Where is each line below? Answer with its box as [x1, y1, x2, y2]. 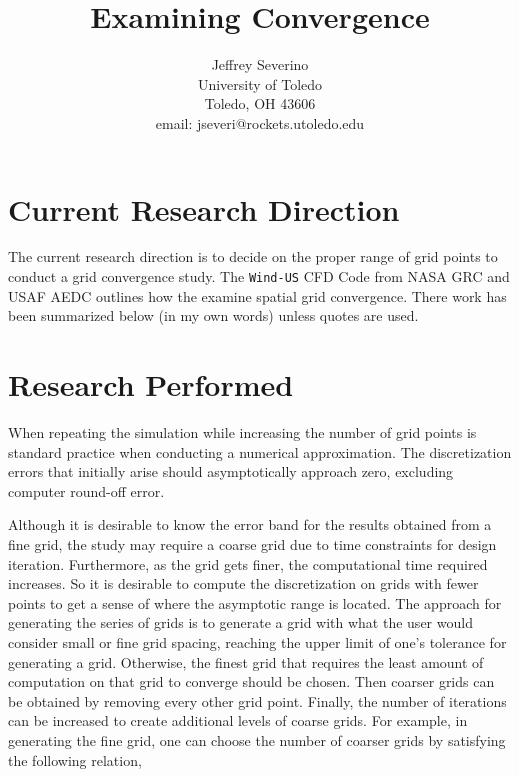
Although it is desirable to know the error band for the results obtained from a [8, 514, 492, 535]
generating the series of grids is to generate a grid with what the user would [8, 612, 473, 633]
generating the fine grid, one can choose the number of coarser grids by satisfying [8, 729, 506, 750]
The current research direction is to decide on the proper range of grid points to [8, 246, 498, 267]
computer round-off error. [8, 480, 165, 501]
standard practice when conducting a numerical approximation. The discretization [8, 441, 512, 462]
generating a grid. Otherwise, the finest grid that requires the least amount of [8, 651, 484, 672]
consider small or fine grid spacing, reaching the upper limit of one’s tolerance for [8, 631, 507, 652]
